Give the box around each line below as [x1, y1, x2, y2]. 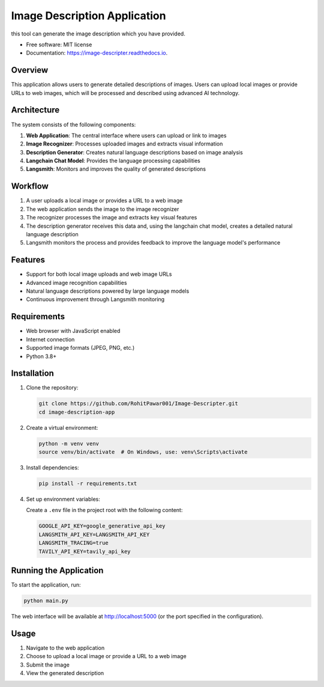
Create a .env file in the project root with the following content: [26, 507, 183, 514]
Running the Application [11, 566, 104, 576]
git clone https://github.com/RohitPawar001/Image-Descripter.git [38, 400, 238, 407]
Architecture [11, 105, 60, 115]
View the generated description [26, 670, 104, 677]
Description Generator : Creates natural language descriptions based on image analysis [26, 148, 243, 156]
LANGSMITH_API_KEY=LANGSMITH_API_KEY [38, 531, 150, 538]
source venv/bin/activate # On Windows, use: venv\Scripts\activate [38, 448, 248, 456]
